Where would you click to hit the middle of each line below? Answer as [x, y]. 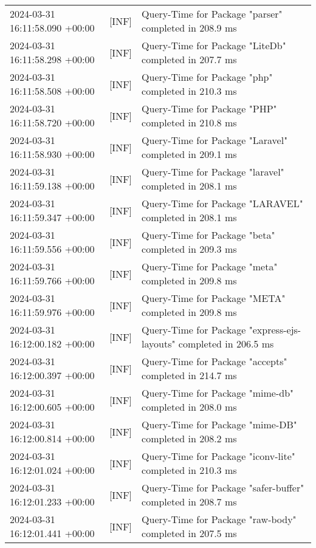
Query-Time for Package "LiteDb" [214, 45]
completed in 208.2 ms [189, 438]
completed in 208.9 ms [189, 28]
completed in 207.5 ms [189, 533]
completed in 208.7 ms [189, 502]
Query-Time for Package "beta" [208, 235]
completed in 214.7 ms [189, 375]
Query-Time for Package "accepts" [215, 361]
